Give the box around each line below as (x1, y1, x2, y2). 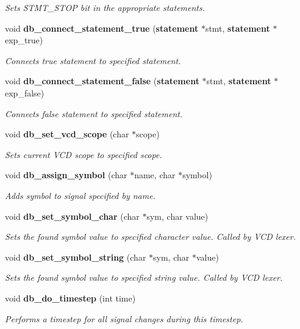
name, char (134, 168, 176, 181)
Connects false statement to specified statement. (5, 107, 183, 120)
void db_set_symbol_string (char (5, 250, 146, 263)
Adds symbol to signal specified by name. (5, 189, 155, 201)
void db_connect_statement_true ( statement (5, 21, 199, 34)
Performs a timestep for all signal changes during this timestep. (5, 312, 243, 325)
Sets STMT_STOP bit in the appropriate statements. (5, 1, 205, 13)
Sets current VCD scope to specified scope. (5, 148, 162, 161)
